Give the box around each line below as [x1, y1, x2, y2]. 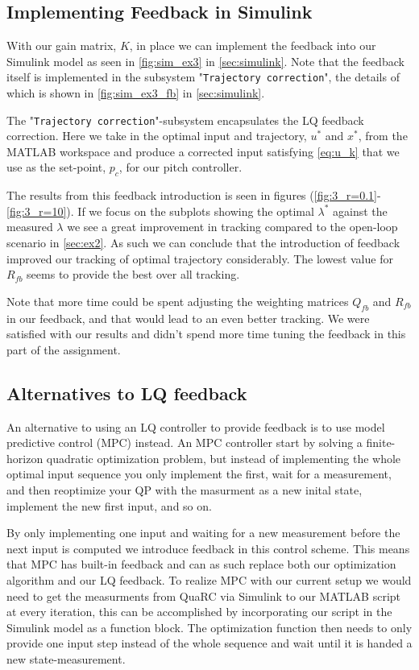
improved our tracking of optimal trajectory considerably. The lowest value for [6, 250, 393, 267]
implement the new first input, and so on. [6, 497, 212, 514]
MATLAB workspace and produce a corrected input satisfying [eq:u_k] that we [6, 143, 400, 159]
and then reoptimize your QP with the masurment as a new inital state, [6, 482, 363, 498]
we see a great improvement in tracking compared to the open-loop [67, 218, 398, 235]
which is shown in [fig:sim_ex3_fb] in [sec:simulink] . [6, 85, 265, 101]
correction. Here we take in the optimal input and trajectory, [6, 127, 307, 144]
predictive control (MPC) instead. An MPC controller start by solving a [6, 434, 363, 451]
